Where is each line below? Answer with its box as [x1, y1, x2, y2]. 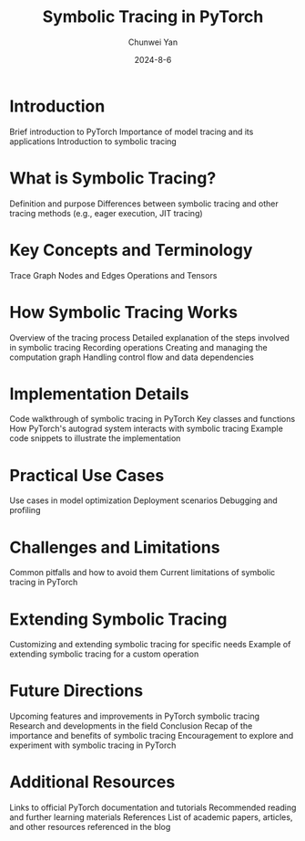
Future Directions [9, 680, 144, 701]
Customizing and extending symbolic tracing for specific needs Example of [9, 639, 291, 650]
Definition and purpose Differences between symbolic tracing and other [9, 198, 280, 209]
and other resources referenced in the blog [9, 822, 171, 833]
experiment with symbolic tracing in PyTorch [9, 740, 177, 751]
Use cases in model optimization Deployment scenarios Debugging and [9, 495, 278, 506]
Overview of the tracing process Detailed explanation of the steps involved [9, 331, 290, 343]
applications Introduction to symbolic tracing [9, 135, 178, 147]
